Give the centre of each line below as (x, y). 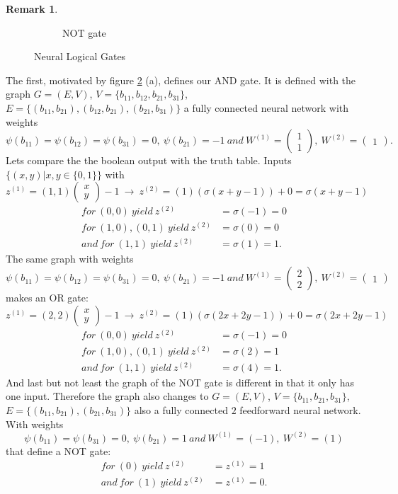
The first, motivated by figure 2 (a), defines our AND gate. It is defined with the (181, 80)
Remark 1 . (32, 8)
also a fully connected (181, 410)
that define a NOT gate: (58, 450)
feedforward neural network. (300, 410)
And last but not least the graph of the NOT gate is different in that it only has (180, 382)
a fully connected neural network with (266, 107)
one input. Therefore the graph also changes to (107, 396)
